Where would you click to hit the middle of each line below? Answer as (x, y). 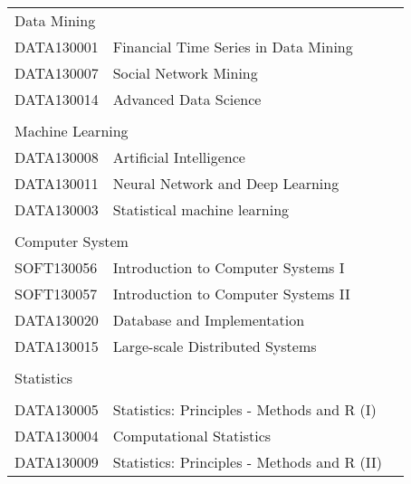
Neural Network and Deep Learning (226, 183)
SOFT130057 (56, 294)
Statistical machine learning (201, 209)
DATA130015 (57, 346)
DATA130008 (57, 157)
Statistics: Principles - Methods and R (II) (247, 462)
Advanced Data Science (187, 99)
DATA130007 (57, 73)
